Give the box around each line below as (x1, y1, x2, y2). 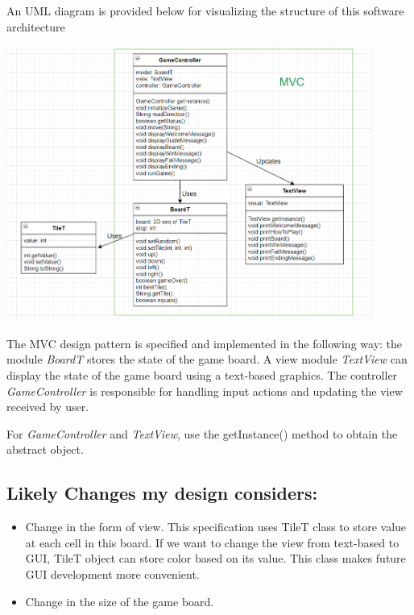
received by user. (6, 398, 89, 415)
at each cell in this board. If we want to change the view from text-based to (25, 534, 400, 551)
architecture (6, 18, 65, 35)
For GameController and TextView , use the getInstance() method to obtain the (6, 425, 398, 442)
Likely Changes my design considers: (6, 480, 318, 505)
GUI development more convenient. (25, 565, 200, 582)
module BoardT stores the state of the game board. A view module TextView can (6, 351, 408, 368)
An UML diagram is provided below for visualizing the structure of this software (6, 2, 404, 19)
